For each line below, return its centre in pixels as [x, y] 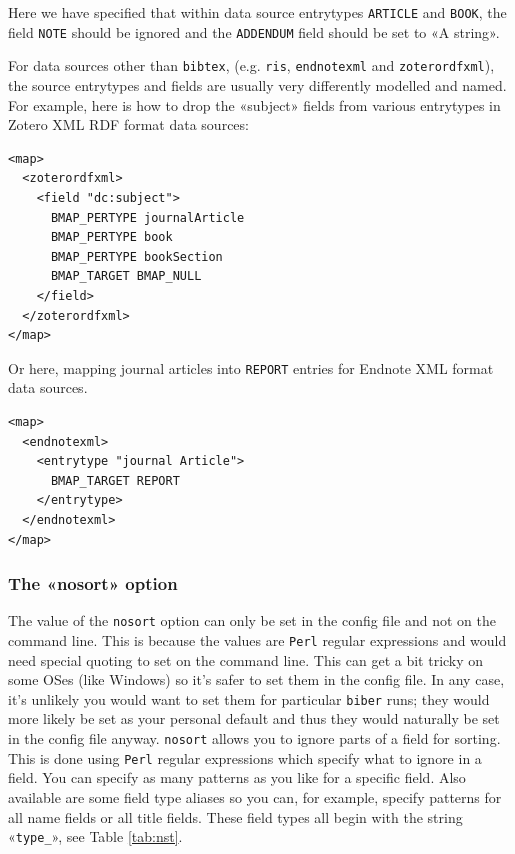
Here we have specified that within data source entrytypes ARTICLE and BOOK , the [257, 12]
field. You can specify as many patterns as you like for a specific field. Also [237, 777]
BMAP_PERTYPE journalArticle [147, 217]
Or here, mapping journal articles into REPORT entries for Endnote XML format [251, 367]
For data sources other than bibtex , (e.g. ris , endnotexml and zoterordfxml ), [251, 65]
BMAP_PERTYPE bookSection [136, 256]
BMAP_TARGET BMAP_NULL [126, 276]
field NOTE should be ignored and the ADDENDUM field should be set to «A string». [254, 31]
